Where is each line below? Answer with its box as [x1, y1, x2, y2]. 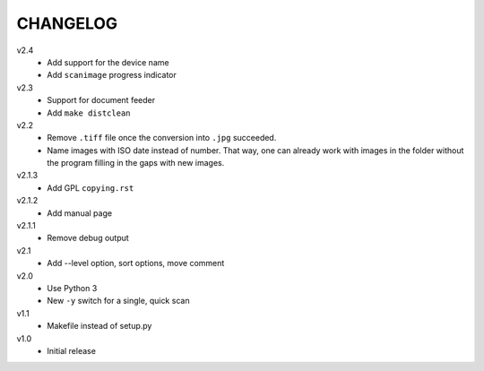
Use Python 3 [47, 282, 98, 293]
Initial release [47, 345, 96, 356]
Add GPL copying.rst [47, 182, 134, 193]
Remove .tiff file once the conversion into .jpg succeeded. [47, 133, 277, 143]
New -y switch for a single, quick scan [47, 296, 190, 306]
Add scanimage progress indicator [47, 70, 177, 81]
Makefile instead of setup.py [47, 321, 152, 332]
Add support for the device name [47, 56, 169, 67]
